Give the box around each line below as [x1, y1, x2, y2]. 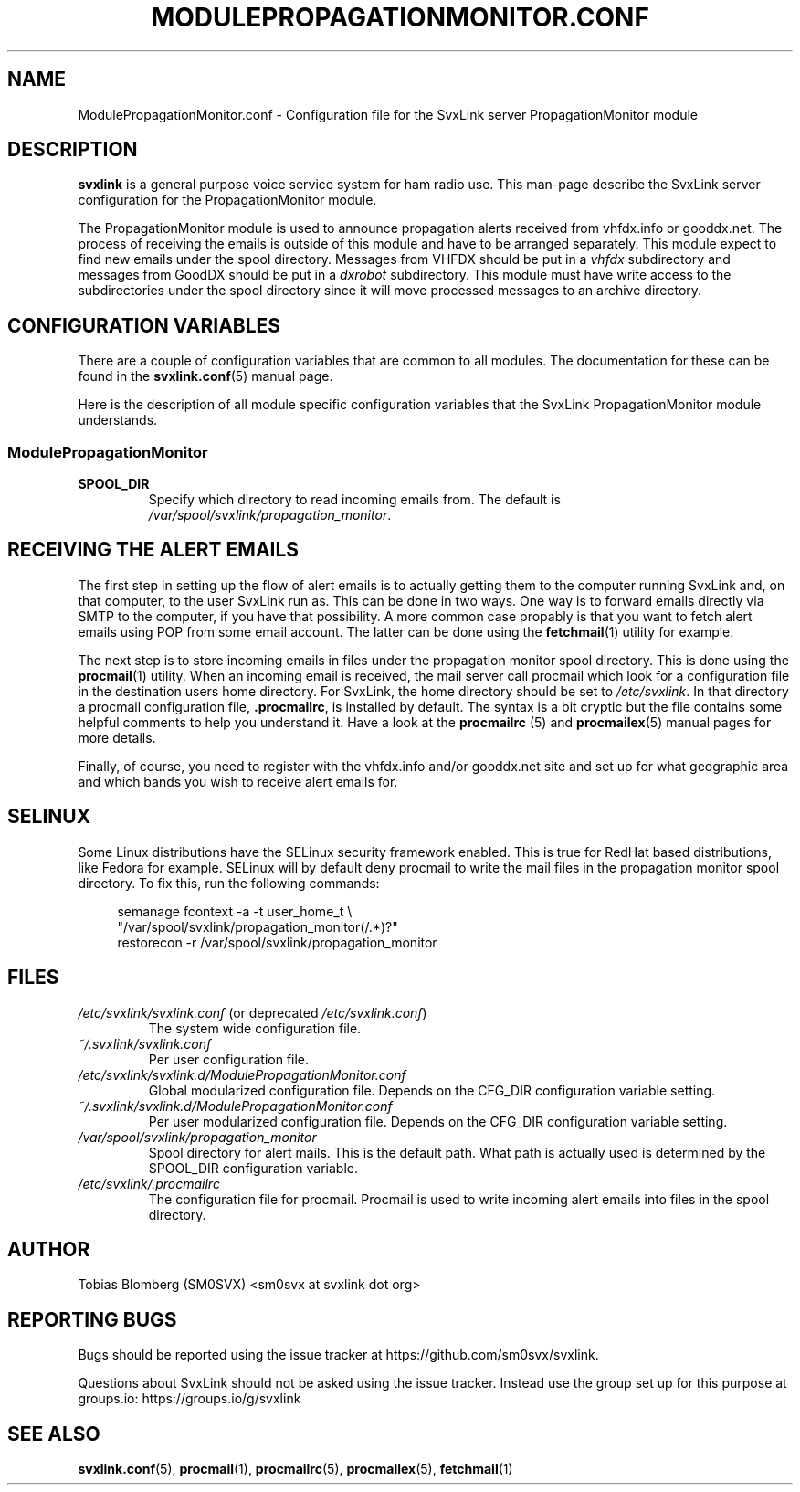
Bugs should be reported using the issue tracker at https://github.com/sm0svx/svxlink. [78, 1347, 599, 1363]
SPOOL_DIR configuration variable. [148, 1159, 358, 1176]
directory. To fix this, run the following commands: [78, 874, 380, 891]
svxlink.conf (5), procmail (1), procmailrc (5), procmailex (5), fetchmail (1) [78, 1461, 513, 1477]
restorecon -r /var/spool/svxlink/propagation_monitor [117, 934, 437, 950]
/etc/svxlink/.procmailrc [78, 1175, 220, 1191]
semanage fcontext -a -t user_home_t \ [117, 903, 353, 919]
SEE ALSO [7, 1422, 100, 1445]
